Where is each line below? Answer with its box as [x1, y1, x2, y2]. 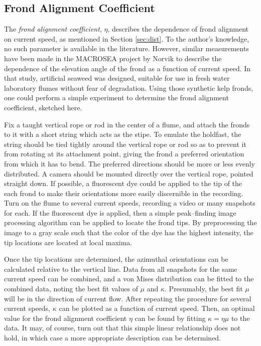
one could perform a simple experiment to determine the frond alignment [4, 92, 229, 103]
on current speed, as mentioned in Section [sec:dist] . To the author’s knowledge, [4, 33, 249, 44]
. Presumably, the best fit [165, 283, 243, 294]
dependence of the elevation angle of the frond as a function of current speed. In [4, 63, 251, 73]
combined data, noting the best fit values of [4, 283, 138, 294]
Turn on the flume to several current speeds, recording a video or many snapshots [4, 198, 255, 208]
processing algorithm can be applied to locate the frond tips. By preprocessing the [4, 217, 257, 228]
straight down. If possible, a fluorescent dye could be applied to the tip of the [4, 178, 242, 189]
